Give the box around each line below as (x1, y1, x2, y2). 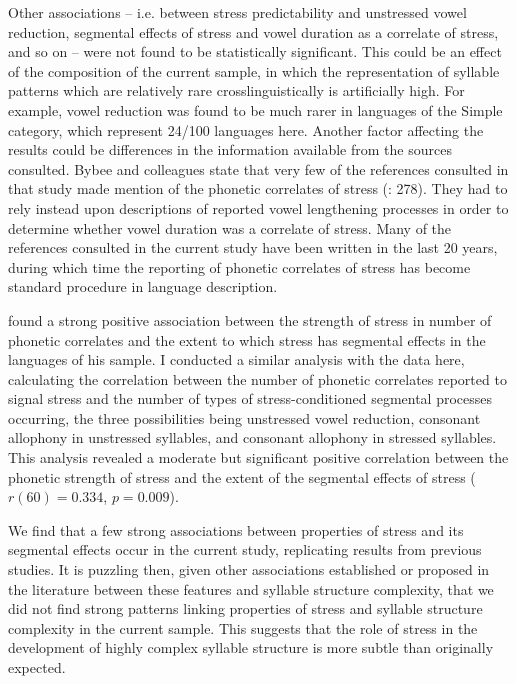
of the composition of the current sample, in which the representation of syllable (8, 60, 500, 81)
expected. (8, 657, 66, 677)
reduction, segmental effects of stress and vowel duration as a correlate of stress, (8, 21, 499, 42)
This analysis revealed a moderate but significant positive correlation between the (8, 447, 509, 468)
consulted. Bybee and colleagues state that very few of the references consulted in (8, 158, 509, 179)
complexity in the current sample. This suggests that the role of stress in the (8, 617, 478, 638)
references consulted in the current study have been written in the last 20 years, (8, 237, 498, 258)
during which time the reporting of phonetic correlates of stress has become (8, 256, 471, 277)
